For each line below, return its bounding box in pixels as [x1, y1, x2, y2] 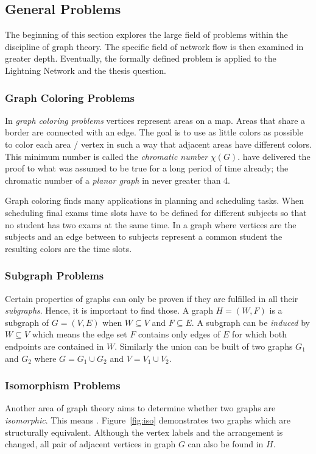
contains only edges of [138, 328, 220, 340]
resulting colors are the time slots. [5, 242, 132, 254]
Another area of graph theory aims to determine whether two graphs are [5, 402, 276, 414]
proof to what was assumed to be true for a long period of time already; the [5, 162, 289, 175]
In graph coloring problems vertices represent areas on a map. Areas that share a [5, 113, 306, 126]
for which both [232, 328, 287, 340]
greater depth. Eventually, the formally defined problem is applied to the [5, 52, 276, 65]
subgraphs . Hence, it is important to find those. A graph [5, 304, 213, 317]
